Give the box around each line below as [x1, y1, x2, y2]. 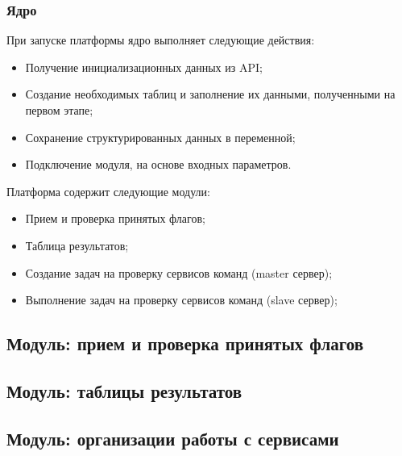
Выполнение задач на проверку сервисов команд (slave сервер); [25, 291, 338, 308]
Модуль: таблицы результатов [6, 378, 242, 403]
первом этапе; [25, 102, 93, 118]
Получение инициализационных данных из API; [25, 58, 263, 75]
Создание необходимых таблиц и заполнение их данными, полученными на [25, 86, 396, 102]
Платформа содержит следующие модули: [6, 182, 210, 199]
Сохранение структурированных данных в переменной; [25, 128, 296, 145]
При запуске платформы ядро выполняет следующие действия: [6, 31, 315, 48]
